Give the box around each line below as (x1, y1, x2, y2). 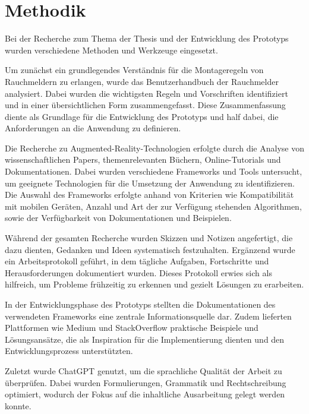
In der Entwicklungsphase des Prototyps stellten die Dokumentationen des (5, 298, 276, 310)
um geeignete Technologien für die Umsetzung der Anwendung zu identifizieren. (5, 176, 295, 189)
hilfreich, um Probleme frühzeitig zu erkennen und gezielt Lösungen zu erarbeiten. (5, 278, 304, 290)
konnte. (5, 399, 31, 412)
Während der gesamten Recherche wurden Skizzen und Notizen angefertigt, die (5, 232, 293, 244)
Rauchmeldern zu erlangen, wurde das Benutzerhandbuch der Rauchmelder (5, 75, 279, 87)
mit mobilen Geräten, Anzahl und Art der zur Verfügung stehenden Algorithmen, (5, 200, 302, 212)
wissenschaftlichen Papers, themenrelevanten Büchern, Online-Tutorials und (5, 153, 281, 166)
